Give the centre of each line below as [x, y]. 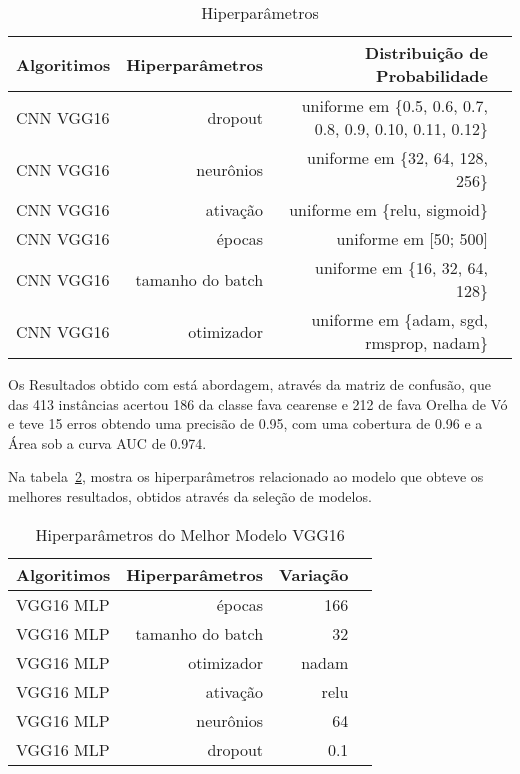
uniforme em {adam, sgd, [399, 319]
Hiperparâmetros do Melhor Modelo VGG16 [190, 534]
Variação [314, 574]
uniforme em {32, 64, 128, [397, 157]
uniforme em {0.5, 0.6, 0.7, [394, 105]
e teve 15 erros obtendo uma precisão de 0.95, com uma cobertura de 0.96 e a [245, 423]
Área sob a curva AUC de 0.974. [107, 442]
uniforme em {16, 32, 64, [401, 267]
